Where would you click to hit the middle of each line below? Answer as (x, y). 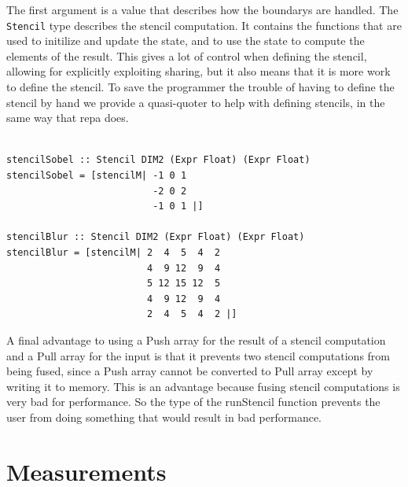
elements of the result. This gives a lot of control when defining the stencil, (187, 55)
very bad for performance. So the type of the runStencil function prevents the (193, 402)
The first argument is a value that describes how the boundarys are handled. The (202, 9)
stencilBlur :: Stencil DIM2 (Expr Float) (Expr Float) (156, 237)
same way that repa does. (68, 118)
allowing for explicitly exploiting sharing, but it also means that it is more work (198, 71)
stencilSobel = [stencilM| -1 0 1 (97, 175)
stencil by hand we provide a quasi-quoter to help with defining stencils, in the (196, 102)
